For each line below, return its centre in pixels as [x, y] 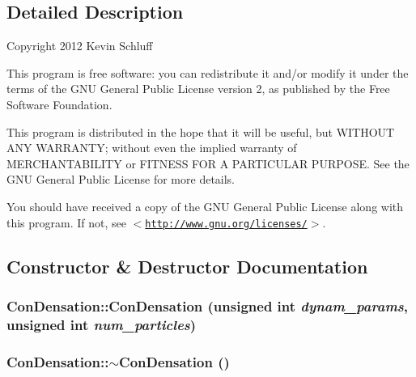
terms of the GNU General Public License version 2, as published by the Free [198, 89]
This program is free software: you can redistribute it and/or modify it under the [208, 72]
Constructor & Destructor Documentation [187, 266]
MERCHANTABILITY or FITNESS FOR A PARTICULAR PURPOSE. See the [208, 163]
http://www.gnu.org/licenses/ [226, 224]
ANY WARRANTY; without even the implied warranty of [152, 148]
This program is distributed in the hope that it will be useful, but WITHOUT [201, 131]
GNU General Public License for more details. [121, 179]
